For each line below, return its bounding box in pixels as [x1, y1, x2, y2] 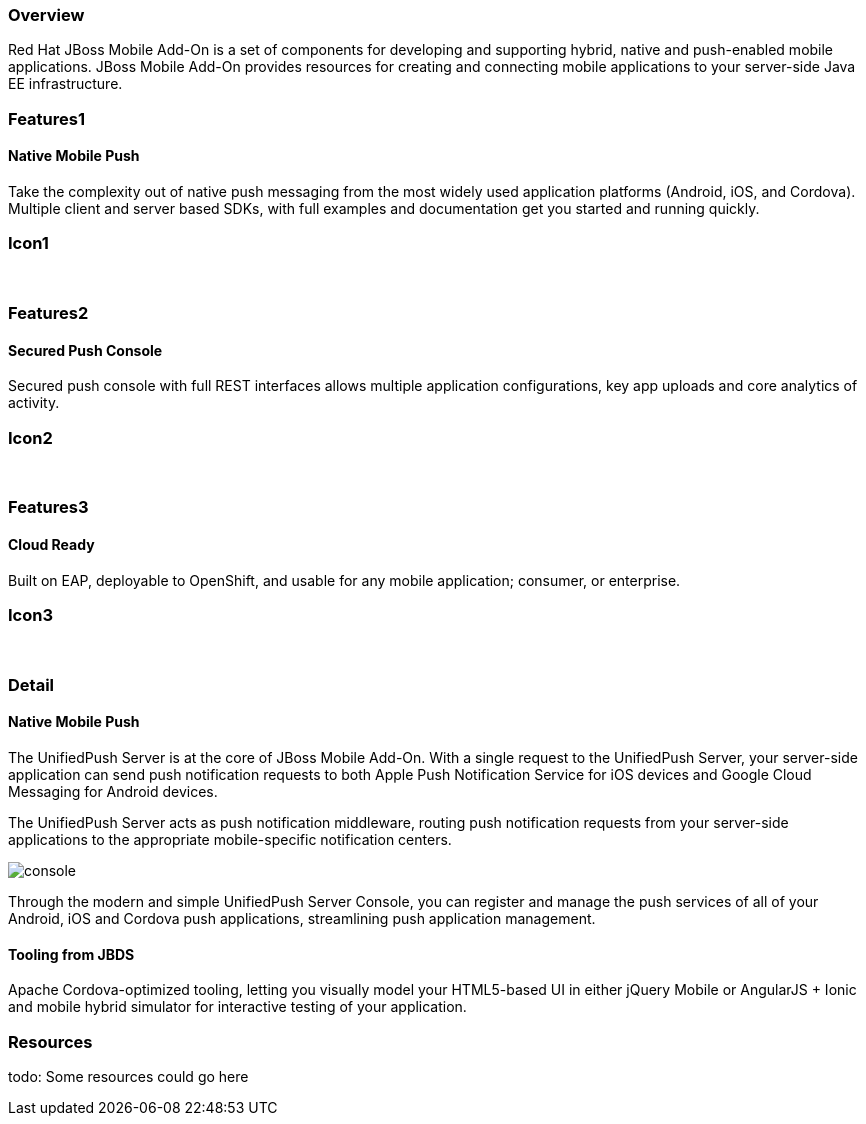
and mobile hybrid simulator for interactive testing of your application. [8, 998, 467, 1016]
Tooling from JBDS [8, 945, 135, 963]
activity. [8, 394, 60, 412]
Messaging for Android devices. [8, 783, 218, 800]
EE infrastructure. [8, 75, 123, 93]
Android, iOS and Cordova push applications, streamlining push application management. [8, 910, 596, 927]
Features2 [8, 303, 89, 324]
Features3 [8, 497, 89, 518]
